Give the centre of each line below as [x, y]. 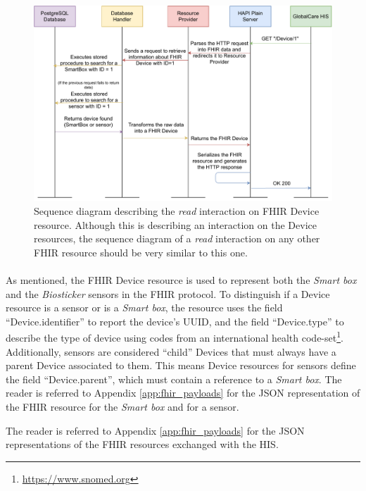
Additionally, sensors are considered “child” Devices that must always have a [171, 351]
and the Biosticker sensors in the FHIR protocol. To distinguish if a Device [168, 293]
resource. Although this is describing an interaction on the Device [175, 224]
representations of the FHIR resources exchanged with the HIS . [142, 444]
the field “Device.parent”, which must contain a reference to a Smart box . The [174, 379]
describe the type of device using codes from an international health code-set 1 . [175, 337]
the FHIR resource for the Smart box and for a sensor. [122, 406]
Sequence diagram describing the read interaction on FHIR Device [177, 211]
